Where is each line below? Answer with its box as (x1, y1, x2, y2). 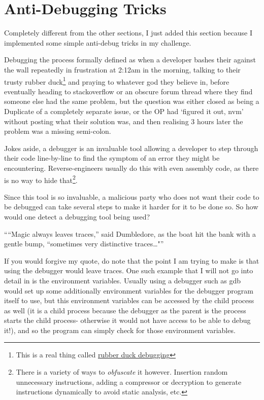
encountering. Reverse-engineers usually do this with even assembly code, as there (4, 162, 259, 173)
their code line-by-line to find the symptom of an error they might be (4, 153, 220, 163)
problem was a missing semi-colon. (4, 126, 111, 136)
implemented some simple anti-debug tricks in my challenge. (4, 37, 191, 48)
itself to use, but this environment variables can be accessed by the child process (4, 295, 254, 306)
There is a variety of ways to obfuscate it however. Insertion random (16, 367, 228, 377)
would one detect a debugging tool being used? (4, 211, 150, 222)
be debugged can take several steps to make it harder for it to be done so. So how (4, 201, 258, 212)
